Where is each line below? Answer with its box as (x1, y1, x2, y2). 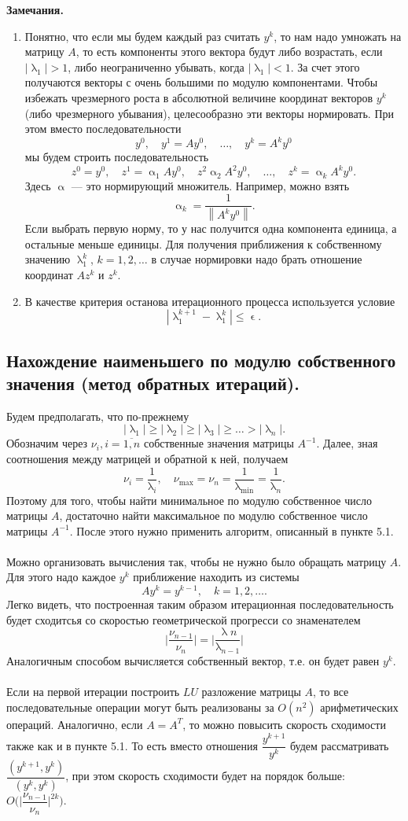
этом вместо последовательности (24, 120, 182, 137)
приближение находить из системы (133, 569, 300, 585)
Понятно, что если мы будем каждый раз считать (24, 28, 260, 44)
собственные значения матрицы (143, 435, 294, 451)
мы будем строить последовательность (24, 149, 209, 165)
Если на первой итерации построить (6, 683, 180, 700)
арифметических (320, 698, 399, 715)
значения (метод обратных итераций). (6, 371, 300, 396)
